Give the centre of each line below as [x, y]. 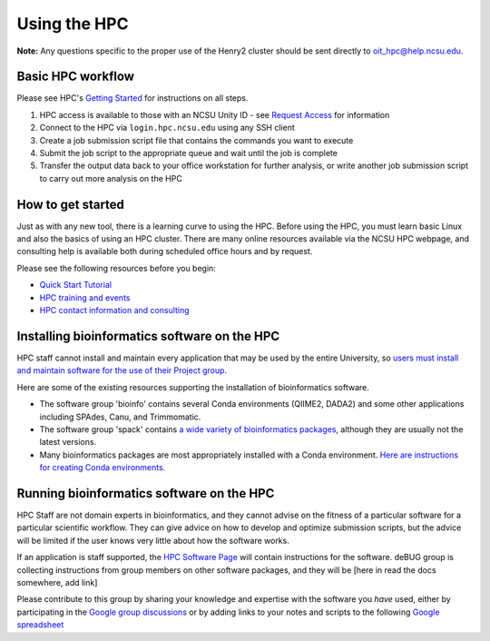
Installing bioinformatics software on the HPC [148, 336]
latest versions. [68, 442]
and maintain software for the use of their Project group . [122, 370]
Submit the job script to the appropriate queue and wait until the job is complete [188, 153]
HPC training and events [85, 297]
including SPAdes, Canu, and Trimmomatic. [120, 417]
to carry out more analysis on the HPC [111, 178]
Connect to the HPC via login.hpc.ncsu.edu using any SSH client [167, 128]
